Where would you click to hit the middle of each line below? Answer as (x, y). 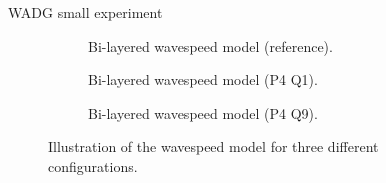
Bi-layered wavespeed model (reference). (210, 45)
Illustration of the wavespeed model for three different (213, 146)
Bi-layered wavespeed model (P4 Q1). (203, 79)
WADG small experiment (85, 12)
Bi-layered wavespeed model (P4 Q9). (203, 112)
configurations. (93, 165)
